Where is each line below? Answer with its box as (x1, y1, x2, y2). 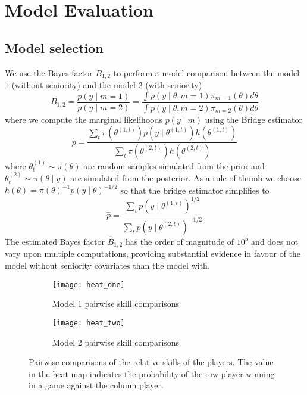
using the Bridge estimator (205, 113, 303, 125)
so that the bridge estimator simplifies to (120, 183, 270, 196)
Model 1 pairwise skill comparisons (52, 297, 180, 310)
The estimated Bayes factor (5, 235, 105, 247)
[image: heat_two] (52, 318, 125, 327)
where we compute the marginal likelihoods (5, 113, 162, 125)
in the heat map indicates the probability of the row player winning (29, 367, 275, 380)
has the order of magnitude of (125, 235, 234, 247)
